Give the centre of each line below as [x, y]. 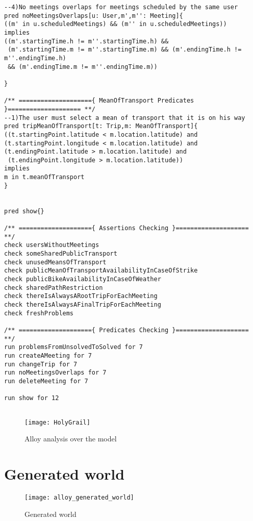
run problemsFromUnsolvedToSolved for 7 [74, 347]
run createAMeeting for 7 [48, 355]
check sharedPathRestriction [54, 288]
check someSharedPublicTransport [61, 254]
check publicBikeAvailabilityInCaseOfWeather [83, 279]
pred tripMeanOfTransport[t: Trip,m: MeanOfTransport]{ [101, 126]
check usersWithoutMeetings [52, 245]
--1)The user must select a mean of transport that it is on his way [125, 118]
